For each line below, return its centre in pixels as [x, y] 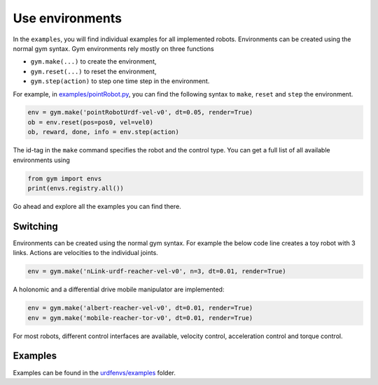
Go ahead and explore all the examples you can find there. [97, 206]
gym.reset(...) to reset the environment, [93, 71]
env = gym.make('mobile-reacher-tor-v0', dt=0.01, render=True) [140, 318]
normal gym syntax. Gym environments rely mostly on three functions [113, 48]
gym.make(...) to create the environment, [93, 61]
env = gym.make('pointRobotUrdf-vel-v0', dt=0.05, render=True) [140, 112]
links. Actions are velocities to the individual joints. [86, 253]
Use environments [68, 18]
